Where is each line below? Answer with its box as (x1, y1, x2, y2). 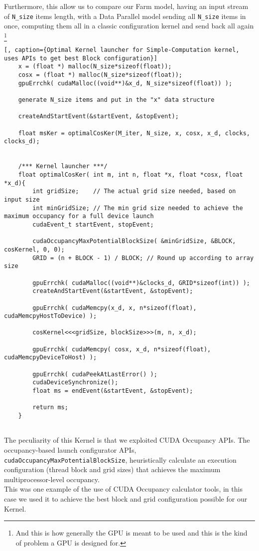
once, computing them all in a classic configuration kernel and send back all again (4, 20, 254, 31)
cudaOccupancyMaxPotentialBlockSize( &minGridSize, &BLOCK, (32, 238, 236, 245)
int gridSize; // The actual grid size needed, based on (32, 188, 236, 195)
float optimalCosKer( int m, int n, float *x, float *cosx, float (18, 171, 243, 179)
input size (4, 196, 40, 203)
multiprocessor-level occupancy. (4, 474, 100, 484)
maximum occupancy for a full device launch (4, 213, 154, 220)
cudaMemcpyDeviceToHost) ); (4, 354, 97, 361)
